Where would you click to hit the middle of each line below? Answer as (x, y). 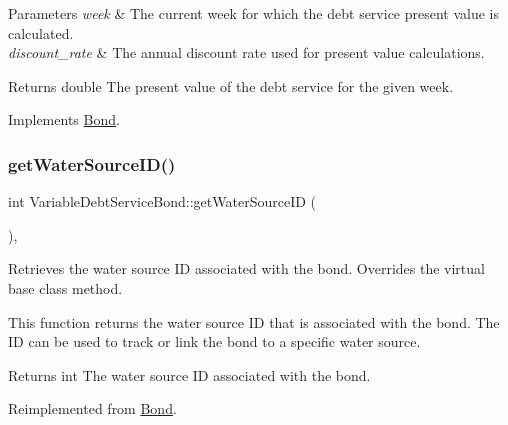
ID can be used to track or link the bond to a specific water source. (214, 341)
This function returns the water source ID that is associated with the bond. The (254, 321)
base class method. (65, 287)
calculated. (41, 32)
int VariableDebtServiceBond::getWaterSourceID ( (162, 201)
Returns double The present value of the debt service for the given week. (231, 85)
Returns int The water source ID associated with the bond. (189, 374)
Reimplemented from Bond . (92, 408)
